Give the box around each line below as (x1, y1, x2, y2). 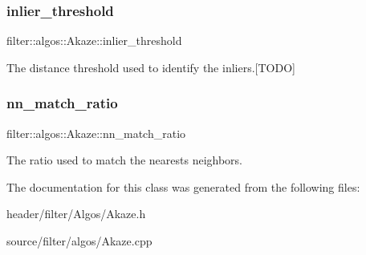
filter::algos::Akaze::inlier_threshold (6, 32, 182, 49)
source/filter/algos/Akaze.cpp (6, 233, 152, 249)
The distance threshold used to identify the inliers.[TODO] (6, 59, 295, 75)
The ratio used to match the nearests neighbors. (6, 152, 243, 168)
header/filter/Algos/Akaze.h (6, 205, 146, 222)
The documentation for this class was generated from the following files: (6, 178, 360, 195)
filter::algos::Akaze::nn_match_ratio (6, 124, 186, 141)
